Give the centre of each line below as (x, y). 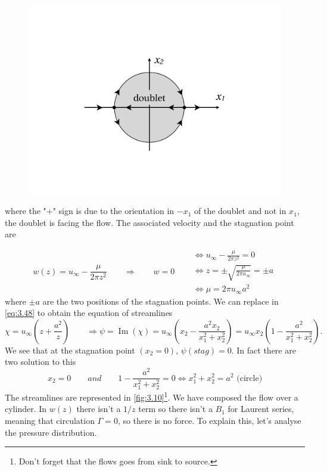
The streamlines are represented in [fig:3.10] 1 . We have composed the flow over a (152, 396)
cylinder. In (26, 409)
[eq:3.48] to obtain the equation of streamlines (89, 313)
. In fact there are (264, 350)
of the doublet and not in (240, 211)
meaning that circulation (50, 421)
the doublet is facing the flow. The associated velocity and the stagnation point (150, 222)
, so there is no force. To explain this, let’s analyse (209, 421)
